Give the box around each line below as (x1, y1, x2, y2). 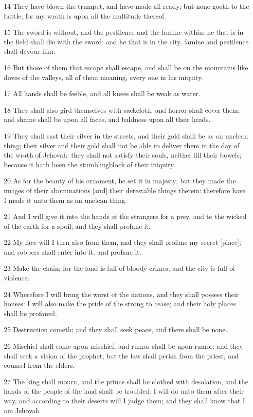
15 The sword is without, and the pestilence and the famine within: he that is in (4, 27, 244, 37)
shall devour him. (4, 46, 55, 56)
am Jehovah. (4, 405, 41, 415)
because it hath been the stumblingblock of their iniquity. (4, 159, 176, 169)
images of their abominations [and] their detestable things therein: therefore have (4, 185, 246, 195)
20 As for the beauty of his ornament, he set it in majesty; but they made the (4, 176, 236, 186)
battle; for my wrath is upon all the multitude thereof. (4, 10, 166, 20)
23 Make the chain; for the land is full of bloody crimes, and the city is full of (4, 263, 235, 273)
